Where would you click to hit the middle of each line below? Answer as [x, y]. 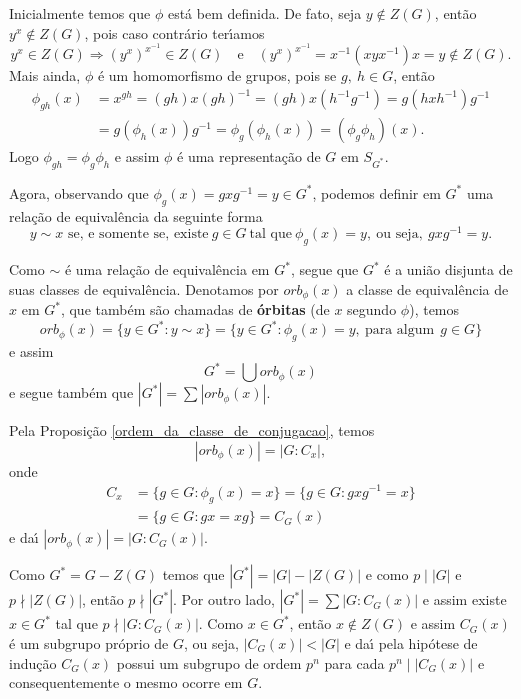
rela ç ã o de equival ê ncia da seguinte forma [136, 215]
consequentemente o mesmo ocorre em [126, 682]
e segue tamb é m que [71, 392]
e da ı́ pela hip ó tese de [411, 643]
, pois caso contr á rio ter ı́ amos [174, 32]
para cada [354, 662]
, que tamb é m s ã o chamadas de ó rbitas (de [195, 309]
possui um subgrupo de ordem [209, 662]
